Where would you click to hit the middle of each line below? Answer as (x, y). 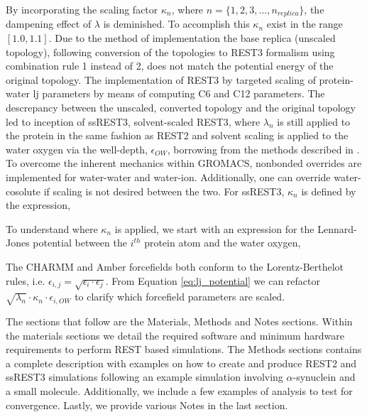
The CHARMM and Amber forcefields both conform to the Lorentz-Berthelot (175, 266)
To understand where (52, 228)
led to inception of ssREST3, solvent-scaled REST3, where (133, 121)
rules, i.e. (26, 280)
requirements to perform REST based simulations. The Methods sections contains (184, 349)
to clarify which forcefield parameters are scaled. (180, 297)
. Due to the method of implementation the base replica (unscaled (192, 38)
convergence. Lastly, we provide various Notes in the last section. (147, 405)
